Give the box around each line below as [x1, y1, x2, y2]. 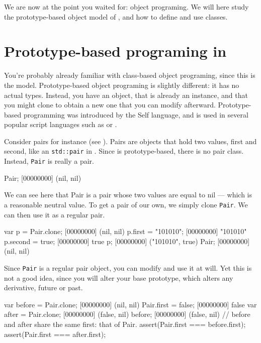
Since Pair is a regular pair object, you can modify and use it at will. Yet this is [4, 263, 252, 273]
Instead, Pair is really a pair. [4, 156, 94, 166]
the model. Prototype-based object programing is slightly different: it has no [4, 79, 239, 90]
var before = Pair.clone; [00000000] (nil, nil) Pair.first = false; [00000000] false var [4, 299, 257, 309]
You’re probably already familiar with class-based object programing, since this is [4, 70, 255, 80]
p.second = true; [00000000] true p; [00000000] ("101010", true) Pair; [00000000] [4, 236, 250, 246]
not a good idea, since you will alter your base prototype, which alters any [4, 272, 233, 283]
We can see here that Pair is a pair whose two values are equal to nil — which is [4, 189, 252, 200]
